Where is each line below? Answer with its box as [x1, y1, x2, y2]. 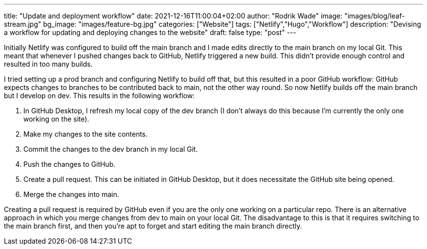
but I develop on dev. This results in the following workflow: [4, 91, 195, 100]
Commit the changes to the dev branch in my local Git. [23, 145, 198, 153]
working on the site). [23, 115, 89, 123]
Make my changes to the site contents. [23, 130, 148, 138]
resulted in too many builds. [4, 60, 93, 68]
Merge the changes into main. [23, 190, 119, 198]
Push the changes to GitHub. [23, 160, 116, 168]
